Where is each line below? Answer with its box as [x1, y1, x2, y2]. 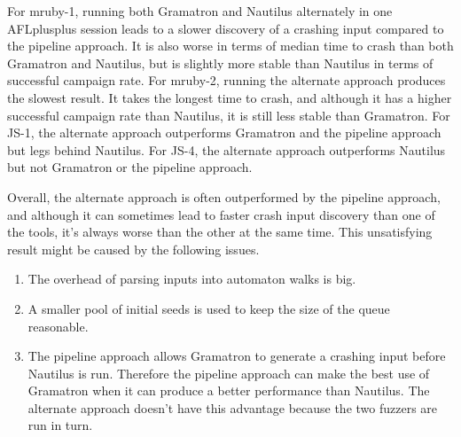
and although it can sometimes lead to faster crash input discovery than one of [7, 205, 435, 223]
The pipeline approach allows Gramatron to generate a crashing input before [27, 347, 446, 365]
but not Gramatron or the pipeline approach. [7, 158, 253, 176]
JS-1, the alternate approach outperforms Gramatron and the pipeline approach [7, 123, 441, 142]
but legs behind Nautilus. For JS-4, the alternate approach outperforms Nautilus [7, 140, 446, 159]
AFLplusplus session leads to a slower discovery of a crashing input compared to [7, 19, 444, 37]
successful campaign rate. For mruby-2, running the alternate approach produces [7, 71, 446, 90]
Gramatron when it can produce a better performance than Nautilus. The [27, 381, 430, 400]
